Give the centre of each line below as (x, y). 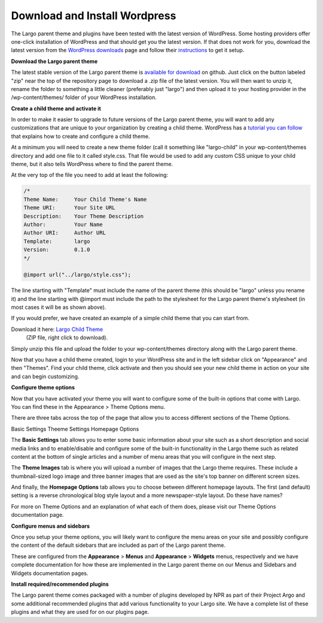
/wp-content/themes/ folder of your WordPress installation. (84, 97)
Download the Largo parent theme (54, 61)
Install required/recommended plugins (60, 584)
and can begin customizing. (45, 376)
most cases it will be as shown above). (59, 307)
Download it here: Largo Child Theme (57, 329)
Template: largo (57, 241)
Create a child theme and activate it (56, 109)
